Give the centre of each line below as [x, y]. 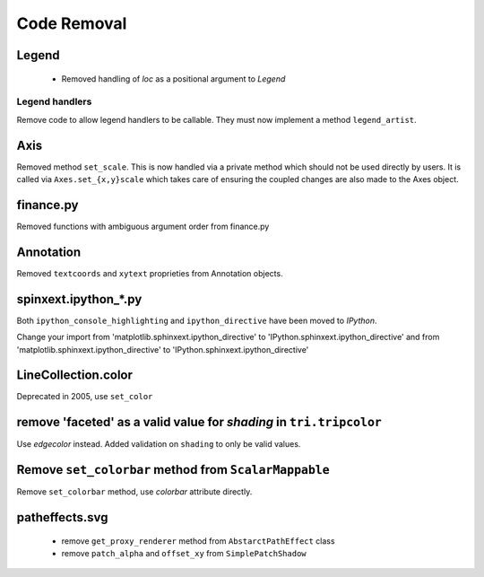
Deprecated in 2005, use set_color [85, 397]
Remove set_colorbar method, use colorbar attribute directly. [134, 492]
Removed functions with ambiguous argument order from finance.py [143, 226]
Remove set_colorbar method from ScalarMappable [173, 470]
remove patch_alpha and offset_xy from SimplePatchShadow [184, 554]
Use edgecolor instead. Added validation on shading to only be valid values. [159, 444]
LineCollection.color [75, 376]
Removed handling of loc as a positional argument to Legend [173, 79]
